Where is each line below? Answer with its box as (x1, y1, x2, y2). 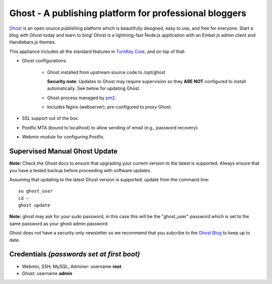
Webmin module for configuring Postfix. (22, 134, 105, 140)
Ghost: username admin (22, 270, 73, 276)
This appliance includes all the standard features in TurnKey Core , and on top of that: (9, 48, 186, 54)
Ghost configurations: (22, 58, 67, 64)
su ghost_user (18, 188, 53, 194)
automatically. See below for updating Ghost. (47, 86, 141, 92)
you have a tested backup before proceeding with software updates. (9, 167, 152, 173)
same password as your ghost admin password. (9, 221, 109, 227)
